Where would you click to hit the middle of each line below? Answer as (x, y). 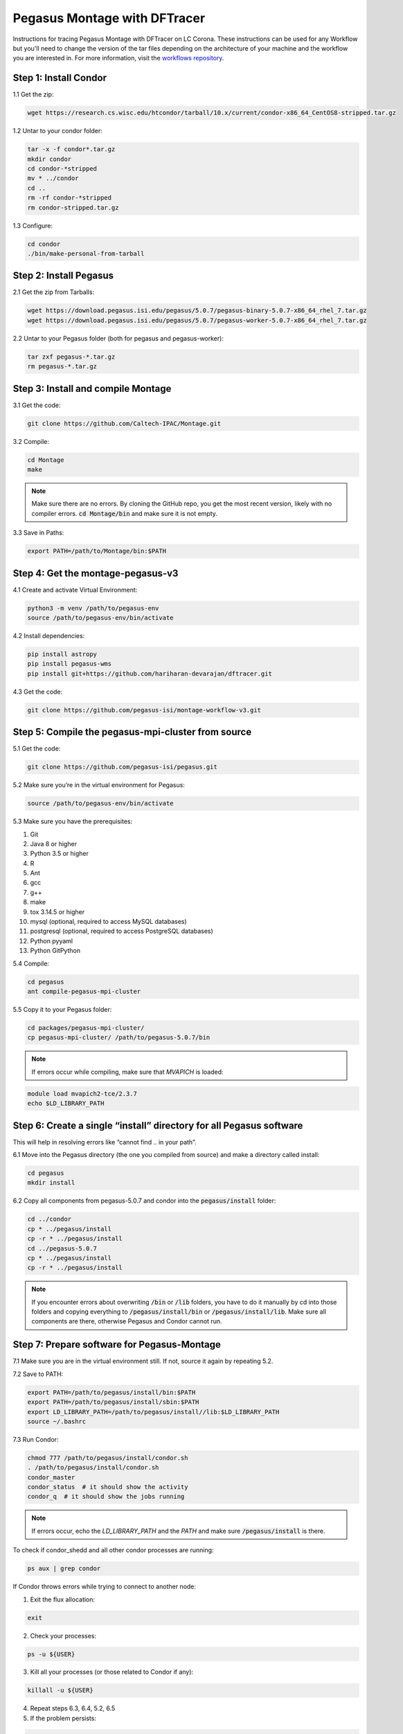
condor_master (51, 1477)
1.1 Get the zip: (33, 94)
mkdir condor (50, 159)
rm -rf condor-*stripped (70, 198)
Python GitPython (55, 951)
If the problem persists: (63, 1718)
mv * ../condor (53, 178)
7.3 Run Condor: (36, 1439)
